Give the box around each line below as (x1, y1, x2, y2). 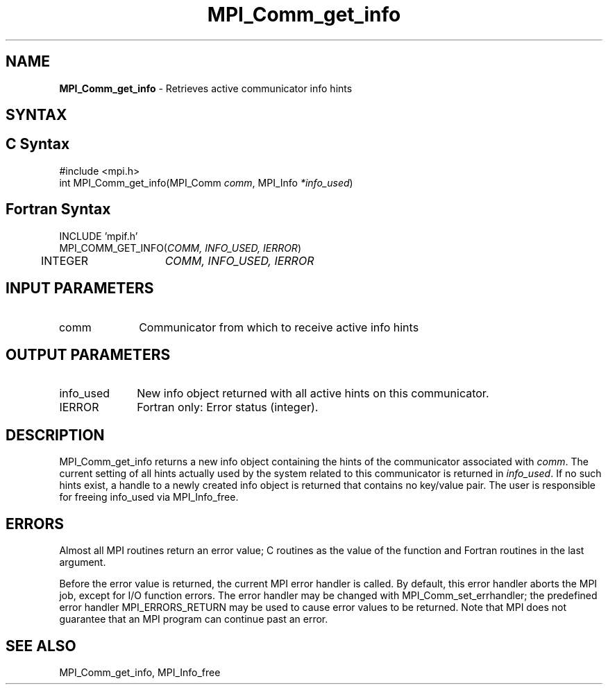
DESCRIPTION (6, 426, 105, 444)
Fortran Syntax (6, 200, 111, 218)
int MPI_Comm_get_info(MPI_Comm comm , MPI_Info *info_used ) (59, 176, 353, 189)
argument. (59, 556, 106, 569)
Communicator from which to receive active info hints (139, 320, 419, 334)
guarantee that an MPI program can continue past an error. (59, 613, 328, 626)
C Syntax (6, 135, 70, 153)
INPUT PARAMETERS (6, 279, 154, 297)
